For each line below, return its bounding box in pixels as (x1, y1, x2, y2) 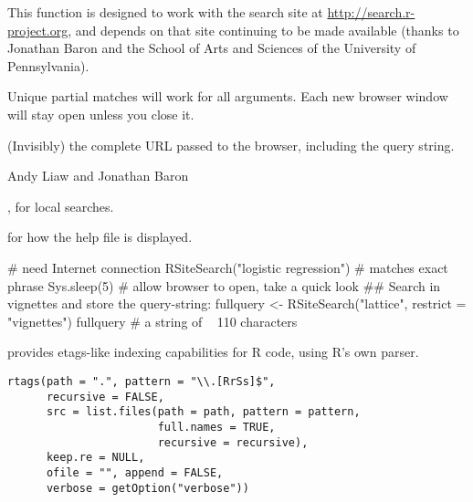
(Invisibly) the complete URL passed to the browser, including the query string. (7, 135, 455, 154)
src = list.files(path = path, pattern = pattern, (46, 405, 361, 419)
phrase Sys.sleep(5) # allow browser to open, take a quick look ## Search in (7, 276, 441, 295)
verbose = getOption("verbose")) (46, 481, 249, 495)
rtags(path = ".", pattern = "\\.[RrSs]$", (7, 374, 276, 388)
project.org (7, 20, 68, 39)
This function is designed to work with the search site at (7, 3, 323, 21)
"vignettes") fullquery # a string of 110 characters (7, 311, 298, 330)
